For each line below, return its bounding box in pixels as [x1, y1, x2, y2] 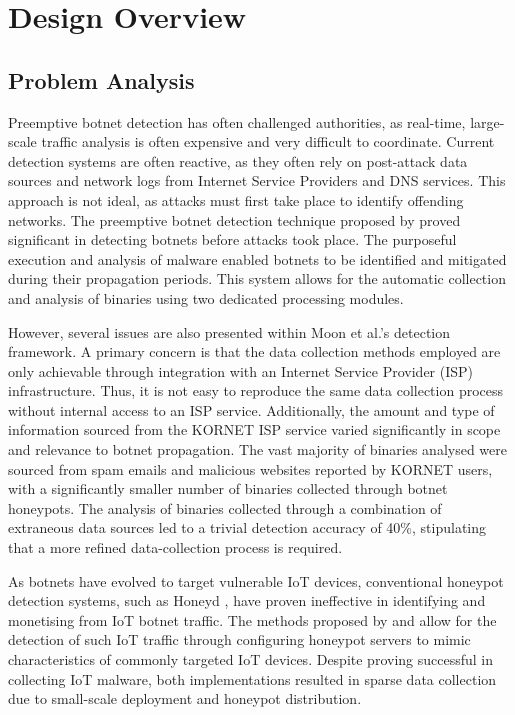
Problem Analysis [8, 64, 195, 95]
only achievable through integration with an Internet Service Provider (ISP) [8, 360, 474, 381]
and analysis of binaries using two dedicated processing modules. [8, 287, 404, 308]
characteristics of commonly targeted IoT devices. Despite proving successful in [8, 649, 493, 670]
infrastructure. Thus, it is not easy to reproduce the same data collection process [8, 380, 504, 401]
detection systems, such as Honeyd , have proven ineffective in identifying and [8, 590, 486, 611]
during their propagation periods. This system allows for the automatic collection [8, 268, 506, 289]
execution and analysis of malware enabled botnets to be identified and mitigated [8, 248, 507, 269]
